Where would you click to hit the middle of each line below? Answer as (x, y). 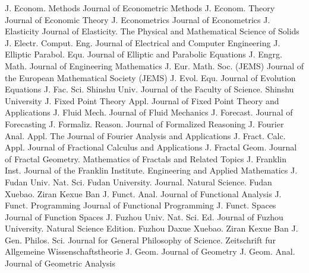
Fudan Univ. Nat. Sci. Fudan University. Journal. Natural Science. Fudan (138, 182)
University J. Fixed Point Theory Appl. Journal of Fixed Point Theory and (142, 100)
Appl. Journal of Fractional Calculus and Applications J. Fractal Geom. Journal (151, 147)
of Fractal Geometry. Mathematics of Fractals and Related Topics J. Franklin (146, 158)
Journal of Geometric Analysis (60, 263)
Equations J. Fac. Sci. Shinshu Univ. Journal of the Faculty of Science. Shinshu (149, 89)
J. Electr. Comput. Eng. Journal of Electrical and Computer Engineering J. (143, 42)
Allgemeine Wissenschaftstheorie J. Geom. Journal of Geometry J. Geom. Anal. (150, 251)
